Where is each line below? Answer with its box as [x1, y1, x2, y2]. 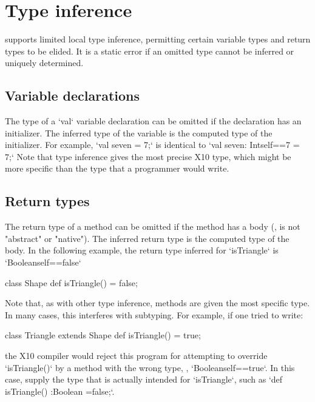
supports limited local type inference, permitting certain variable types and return [5, 33, 311, 45]
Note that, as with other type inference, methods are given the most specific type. [5, 296, 310, 309]
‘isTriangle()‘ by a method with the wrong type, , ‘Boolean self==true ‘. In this [5, 361, 295, 374]
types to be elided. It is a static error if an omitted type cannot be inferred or [5, 44, 294, 57]
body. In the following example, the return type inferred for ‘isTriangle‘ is [5, 244, 279, 256]
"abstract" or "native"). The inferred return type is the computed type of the [5, 232, 290, 244]
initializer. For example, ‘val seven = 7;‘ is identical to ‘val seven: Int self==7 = [5, 138, 300, 151]
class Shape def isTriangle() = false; [5, 276, 138, 289]
